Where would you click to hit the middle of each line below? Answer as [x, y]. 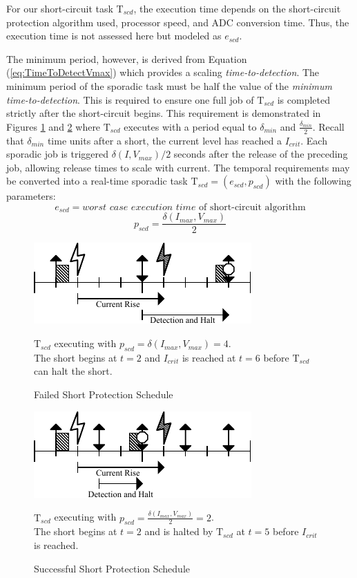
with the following [313, 181]
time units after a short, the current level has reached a [165, 140]
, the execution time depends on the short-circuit [237, 8]
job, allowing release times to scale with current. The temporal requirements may [178, 167]
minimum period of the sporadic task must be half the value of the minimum [170, 85]
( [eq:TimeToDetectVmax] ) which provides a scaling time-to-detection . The [163, 72]
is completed [303, 99]
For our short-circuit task [60, 8]
